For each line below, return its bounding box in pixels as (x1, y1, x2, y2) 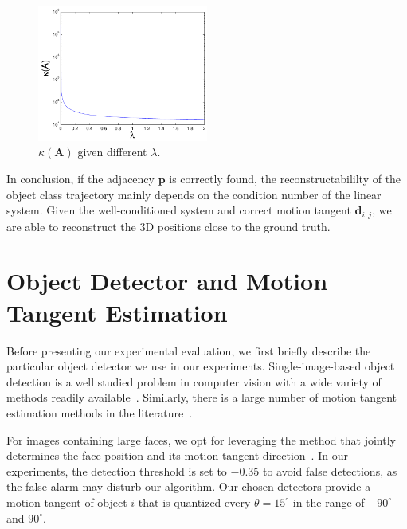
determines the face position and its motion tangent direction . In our (6, 447, 348, 464)
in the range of (292, 493, 365, 510)
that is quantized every (138, 493, 251, 510)
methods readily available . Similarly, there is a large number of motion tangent (6, 389, 397, 406)
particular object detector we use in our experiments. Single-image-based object (6, 358, 395, 374)
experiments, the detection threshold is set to (6, 462, 227, 479)
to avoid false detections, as (263, 462, 397, 479)
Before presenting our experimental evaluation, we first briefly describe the (6, 342, 371, 359)
